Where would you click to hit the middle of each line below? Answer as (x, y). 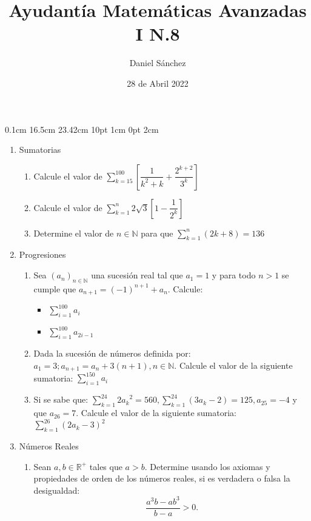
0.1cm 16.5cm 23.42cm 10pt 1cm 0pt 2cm (82, 129)
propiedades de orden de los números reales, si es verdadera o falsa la (162, 478)
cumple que (55, 288)
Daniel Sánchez (158, 63)
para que (157, 233)
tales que (106, 466)
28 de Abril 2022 (158, 83)
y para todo (234, 275)
